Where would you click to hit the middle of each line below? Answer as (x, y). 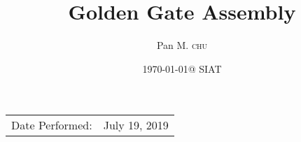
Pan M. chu (182, 45)
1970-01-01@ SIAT (182, 68)
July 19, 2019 (136, 125)
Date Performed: (52, 125)
